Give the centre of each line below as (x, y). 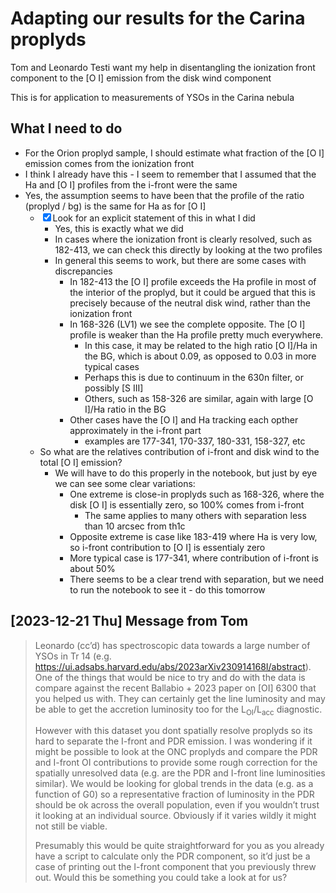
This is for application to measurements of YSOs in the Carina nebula (152, 97)
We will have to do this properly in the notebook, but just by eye (186, 473)
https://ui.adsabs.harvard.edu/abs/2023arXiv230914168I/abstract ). (173, 666)
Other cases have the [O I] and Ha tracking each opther (184, 419)
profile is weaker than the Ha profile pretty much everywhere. (196, 334)
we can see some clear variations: (125, 483)
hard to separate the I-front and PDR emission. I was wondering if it (173, 741)
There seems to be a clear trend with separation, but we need (197, 579)
